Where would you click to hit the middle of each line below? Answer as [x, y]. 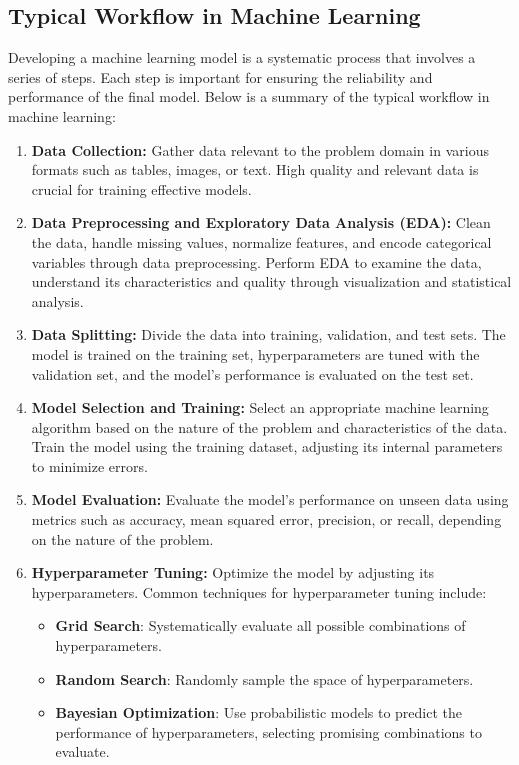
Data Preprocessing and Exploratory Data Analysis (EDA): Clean [261, 222]
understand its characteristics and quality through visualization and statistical [271, 281]
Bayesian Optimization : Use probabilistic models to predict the [259, 712]
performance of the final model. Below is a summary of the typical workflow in [249, 96]
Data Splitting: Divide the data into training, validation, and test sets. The [268, 334]
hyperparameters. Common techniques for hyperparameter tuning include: [259, 591]
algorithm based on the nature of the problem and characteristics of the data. [269, 426]
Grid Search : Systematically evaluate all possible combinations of [260, 625]
